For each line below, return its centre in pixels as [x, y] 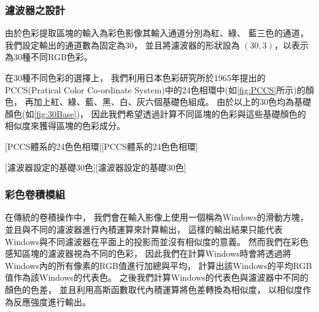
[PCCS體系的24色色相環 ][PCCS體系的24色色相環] [102, 146]
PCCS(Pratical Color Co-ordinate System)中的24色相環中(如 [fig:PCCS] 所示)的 [155, 89]
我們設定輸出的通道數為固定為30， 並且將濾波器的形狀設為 [122, 45]
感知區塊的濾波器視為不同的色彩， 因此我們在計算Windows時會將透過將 [148, 253]
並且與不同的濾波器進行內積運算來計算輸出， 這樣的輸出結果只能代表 [144, 229]
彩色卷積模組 [35, 194]
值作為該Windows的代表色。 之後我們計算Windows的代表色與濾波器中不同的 [157, 277]
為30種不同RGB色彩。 [49, 57]
